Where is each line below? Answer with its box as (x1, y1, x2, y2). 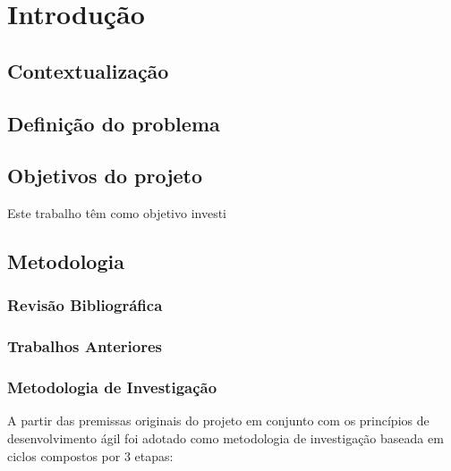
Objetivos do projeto (7, 162, 203, 189)
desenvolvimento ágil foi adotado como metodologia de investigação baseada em (7, 429, 444, 448)
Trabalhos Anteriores (7, 335, 163, 357)
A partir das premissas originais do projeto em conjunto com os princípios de (7, 411, 430, 430)
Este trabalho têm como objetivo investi (7, 204, 226, 223)
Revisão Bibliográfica (7, 294, 163, 316)
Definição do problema (7, 109, 220, 137)
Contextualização (7, 56, 169, 84)
